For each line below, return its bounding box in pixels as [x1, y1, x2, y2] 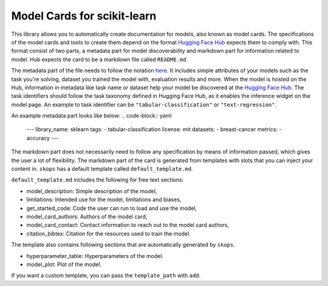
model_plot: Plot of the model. [26, 260, 102, 268]
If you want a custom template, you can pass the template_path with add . [11, 272, 201, 279]
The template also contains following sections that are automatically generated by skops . [11, 241, 235, 248]
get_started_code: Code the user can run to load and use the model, [26, 204, 197, 212]
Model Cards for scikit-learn [11, 9, 157, 22]
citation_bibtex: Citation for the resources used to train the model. [26, 230, 191, 237]
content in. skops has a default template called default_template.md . [11, 165, 193, 172]
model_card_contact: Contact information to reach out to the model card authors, [26, 222, 230, 229]
